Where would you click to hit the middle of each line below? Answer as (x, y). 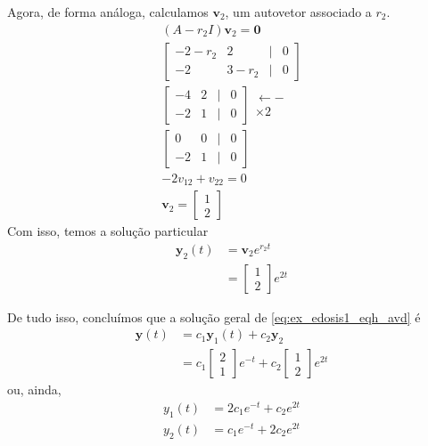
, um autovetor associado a (298, 12)
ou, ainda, (34, 389)
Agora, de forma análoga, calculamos (108, 12)
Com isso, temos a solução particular (108, 231)
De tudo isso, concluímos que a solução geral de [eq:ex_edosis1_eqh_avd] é (214, 316)
